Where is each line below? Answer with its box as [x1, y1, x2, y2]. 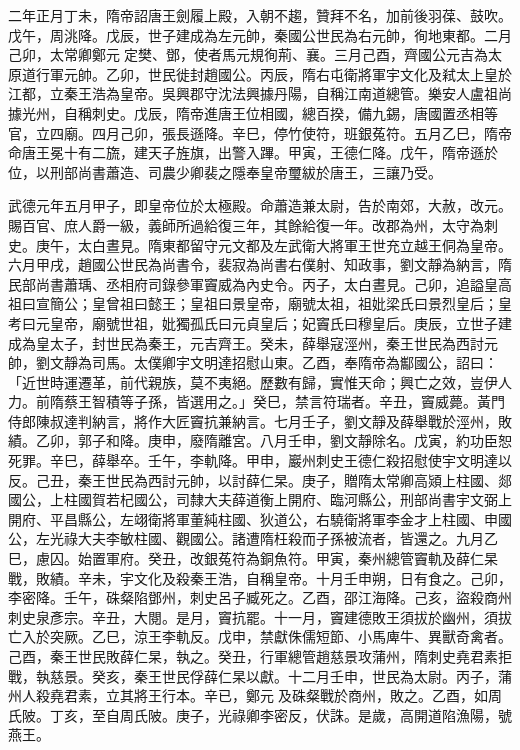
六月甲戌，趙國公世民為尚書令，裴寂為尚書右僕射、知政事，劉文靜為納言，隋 [8, 254, 512, 275]
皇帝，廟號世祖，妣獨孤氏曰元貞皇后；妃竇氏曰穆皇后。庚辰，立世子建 [49, 312, 512, 333]
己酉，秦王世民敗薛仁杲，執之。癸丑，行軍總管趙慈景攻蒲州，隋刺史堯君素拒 [8, 646, 512, 666]
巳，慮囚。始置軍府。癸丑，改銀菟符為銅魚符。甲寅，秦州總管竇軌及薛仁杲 [8, 548, 498, 569]
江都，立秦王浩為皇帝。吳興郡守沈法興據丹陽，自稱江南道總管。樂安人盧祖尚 [8, 83, 512, 104]
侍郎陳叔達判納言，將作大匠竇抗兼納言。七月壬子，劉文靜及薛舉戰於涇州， [8, 410, 498, 431]
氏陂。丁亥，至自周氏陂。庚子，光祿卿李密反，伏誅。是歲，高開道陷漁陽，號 [8, 704, 512, 725]
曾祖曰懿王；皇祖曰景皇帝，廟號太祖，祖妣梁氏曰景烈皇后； [105, 293, 498, 314]
